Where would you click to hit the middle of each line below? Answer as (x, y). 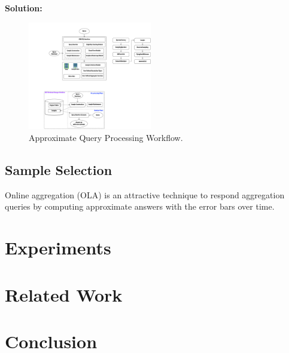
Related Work (64, 294)
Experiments (58, 248)
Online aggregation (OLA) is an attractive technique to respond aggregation (145, 194)
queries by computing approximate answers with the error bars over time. (140, 206)
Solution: (24, 8)
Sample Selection (59, 170)
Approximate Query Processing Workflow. (106, 138)
